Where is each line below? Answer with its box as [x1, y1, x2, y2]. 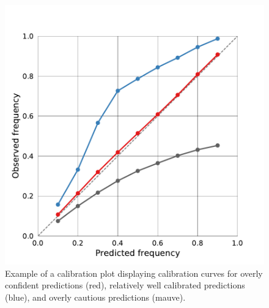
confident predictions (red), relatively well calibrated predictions [5, 279, 245, 291]
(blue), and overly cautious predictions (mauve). [5, 290, 186, 303]
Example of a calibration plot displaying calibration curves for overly [5, 266, 263, 279]
